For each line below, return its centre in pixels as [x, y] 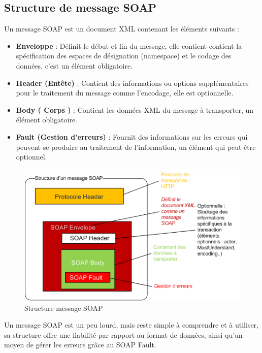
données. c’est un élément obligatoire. [74, 65]
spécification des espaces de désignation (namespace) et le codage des [124, 56]
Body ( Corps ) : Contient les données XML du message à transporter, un [135, 109]
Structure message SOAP [64, 308]
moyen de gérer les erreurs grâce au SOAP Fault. [80, 345]
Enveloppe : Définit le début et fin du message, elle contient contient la [129, 45]
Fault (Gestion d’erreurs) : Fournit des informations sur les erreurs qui [132, 136]
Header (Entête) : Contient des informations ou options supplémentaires [132, 83]
